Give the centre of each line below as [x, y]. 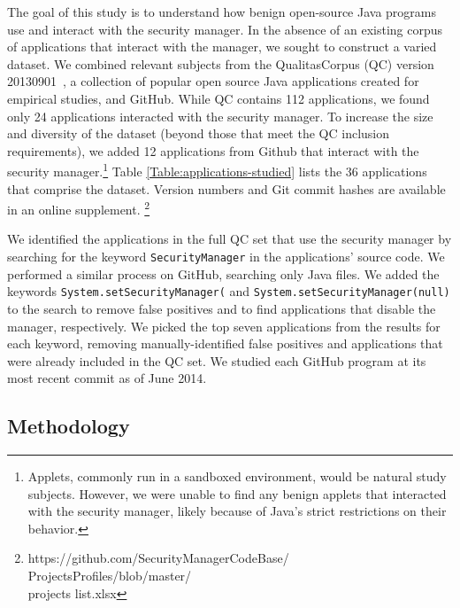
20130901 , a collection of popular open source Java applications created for [213, 81]
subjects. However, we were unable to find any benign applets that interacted [237, 493]
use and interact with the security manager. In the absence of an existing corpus [225, 29]
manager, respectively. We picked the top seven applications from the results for [224, 326]
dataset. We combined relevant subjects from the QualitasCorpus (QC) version [221, 63]
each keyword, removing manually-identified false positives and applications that [225, 343]
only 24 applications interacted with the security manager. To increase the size [220, 116]
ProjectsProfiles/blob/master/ [110, 576]
